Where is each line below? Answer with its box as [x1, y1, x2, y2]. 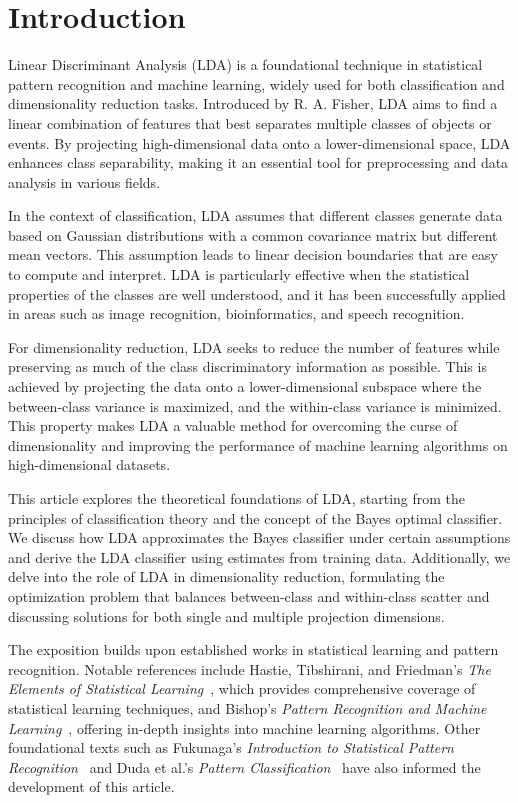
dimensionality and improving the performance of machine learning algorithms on [8, 434, 508, 455]
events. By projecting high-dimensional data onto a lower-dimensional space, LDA [8, 132, 511, 153]
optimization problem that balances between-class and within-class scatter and [8, 585, 490, 606]
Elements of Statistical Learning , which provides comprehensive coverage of [8, 678, 476, 699]
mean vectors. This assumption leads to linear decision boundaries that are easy [8, 244, 498, 265]
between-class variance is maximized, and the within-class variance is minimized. [8, 395, 502, 416]
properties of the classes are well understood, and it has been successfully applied [8, 283, 506, 304]
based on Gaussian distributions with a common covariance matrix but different [8, 224, 498, 245]
